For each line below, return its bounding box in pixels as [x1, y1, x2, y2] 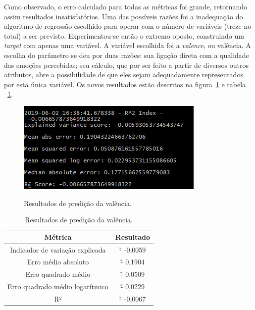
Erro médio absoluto [27, 257, 89, 267]
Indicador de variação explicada [10, 244, 106, 255]
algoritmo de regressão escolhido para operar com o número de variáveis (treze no [4, 21, 252, 31]
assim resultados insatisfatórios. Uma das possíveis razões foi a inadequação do [4, 11, 243, 21]
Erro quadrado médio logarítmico [7, 281, 108, 292]
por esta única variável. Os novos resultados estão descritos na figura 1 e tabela [4, 79, 246, 89]
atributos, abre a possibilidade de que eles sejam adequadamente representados [4, 69, 243, 80]
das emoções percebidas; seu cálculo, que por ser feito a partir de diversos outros [4, 59, 249, 70]
